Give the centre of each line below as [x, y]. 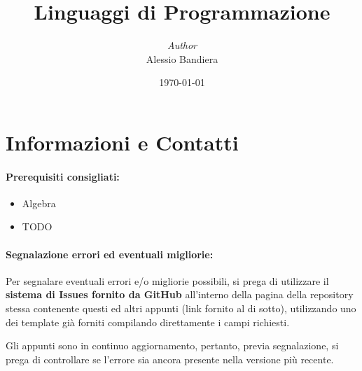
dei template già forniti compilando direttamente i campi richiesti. [148, 322]
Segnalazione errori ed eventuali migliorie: [110, 254]
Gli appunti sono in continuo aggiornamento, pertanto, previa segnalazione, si [172, 345]
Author [182, 45]
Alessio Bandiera [182, 58]
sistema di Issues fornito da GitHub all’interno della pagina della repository [180, 294]
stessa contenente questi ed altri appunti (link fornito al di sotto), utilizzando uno [181, 308]
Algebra [39, 203]
